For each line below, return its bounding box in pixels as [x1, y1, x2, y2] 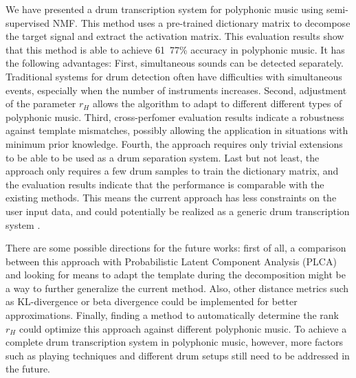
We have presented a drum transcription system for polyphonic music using [5, 2, 324, 16]
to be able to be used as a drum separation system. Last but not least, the [5, 150, 320, 164]
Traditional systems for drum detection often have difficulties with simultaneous [5, 69, 342, 83]
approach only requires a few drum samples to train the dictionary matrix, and [5, 164, 339, 178]
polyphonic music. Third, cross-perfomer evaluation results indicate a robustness [5, 109, 344, 124]
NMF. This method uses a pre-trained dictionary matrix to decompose [52, 15, 351, 30]
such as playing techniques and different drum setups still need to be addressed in [5, 348, 350, 362]
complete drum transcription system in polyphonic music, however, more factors [5, 335, 343, 349]
